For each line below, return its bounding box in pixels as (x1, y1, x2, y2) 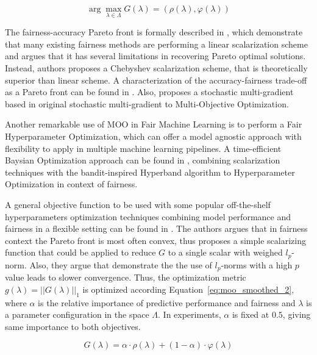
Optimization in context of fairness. (5, 178, 138, 190)
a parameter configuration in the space (5, 308, 149, 321)
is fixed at (232, 308, 269, 321)
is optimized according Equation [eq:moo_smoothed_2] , (82, 282, 294, 295)
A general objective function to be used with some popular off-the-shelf (5, 198, 271, 210)
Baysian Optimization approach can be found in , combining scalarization (5, 154, 280, 167)
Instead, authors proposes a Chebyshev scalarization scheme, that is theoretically (5, 62, 308, 74)
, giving (282, 308, 311, 321)
